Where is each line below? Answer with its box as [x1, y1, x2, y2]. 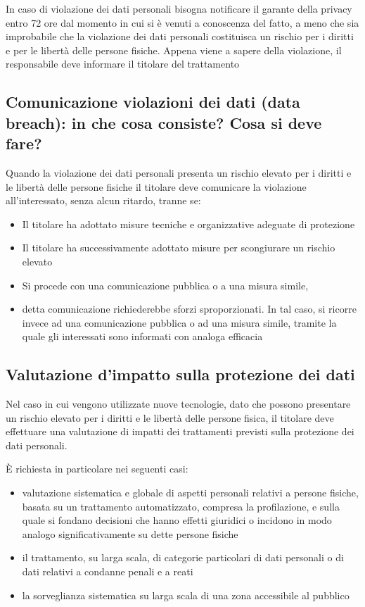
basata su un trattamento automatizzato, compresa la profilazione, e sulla [22, 499, 340, 513]
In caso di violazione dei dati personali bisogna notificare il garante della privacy [6, 1, 352, 15]
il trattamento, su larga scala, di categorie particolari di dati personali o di [22, 550, 344, 565]
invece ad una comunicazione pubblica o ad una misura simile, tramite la [22, 315, 337, 330]
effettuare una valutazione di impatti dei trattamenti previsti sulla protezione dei [6, 424, 354, 439]
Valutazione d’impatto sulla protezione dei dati [6, 363, 355, 385]
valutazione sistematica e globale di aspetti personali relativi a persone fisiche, [22, 485, 359, 500]
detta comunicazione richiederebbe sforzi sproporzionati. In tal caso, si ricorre [22, 301, 357, 316]
